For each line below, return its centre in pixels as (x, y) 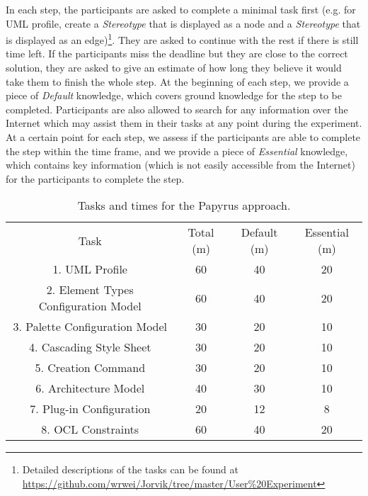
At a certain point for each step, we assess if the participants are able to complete (183, 137)
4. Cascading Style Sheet (90, 347)
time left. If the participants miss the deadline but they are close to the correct (177, 53)
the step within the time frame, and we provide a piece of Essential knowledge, (177, 151)
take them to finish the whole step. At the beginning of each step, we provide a (177, 81)
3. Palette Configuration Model (90, 327)
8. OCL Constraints (90, 429)
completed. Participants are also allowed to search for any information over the (177, 109)
